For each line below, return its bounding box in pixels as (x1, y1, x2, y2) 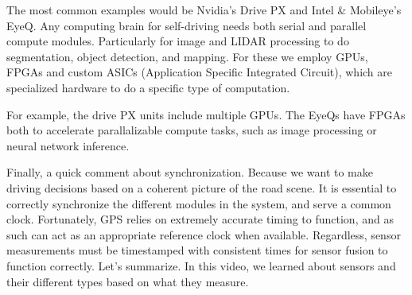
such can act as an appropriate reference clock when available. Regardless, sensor (6, 226, 401, 243)
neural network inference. (6, 137, 130, 153)
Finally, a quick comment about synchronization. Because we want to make (6, 164, 373, 180)
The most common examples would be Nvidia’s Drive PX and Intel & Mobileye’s (6, 2, 402, 17)
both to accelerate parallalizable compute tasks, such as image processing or (6, 122, 377, 138)
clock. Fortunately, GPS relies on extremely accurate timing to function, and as (6, 211, 394, 227)
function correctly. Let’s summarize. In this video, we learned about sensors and (6, 257, 396, 274)
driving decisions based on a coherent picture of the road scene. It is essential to (6, 179, 397, 196)
